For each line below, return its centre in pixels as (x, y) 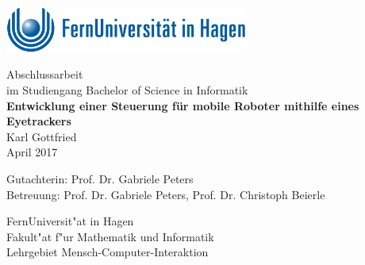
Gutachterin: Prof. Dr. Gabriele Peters (100, 179)
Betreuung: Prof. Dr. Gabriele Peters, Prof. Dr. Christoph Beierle (166, 194)
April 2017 (32, 152)
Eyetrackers (39, 121)
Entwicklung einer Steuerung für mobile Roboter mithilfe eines (183, 105)
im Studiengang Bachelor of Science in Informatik (127, 90)
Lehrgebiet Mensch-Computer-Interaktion (108, 252)
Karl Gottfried (42, 136)
